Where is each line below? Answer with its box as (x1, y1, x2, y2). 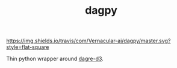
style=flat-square (6, 44, 49, 51)
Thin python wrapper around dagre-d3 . (6, 55, 104, 63)
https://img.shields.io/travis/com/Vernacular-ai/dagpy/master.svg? (6, 37, 171, 45)
